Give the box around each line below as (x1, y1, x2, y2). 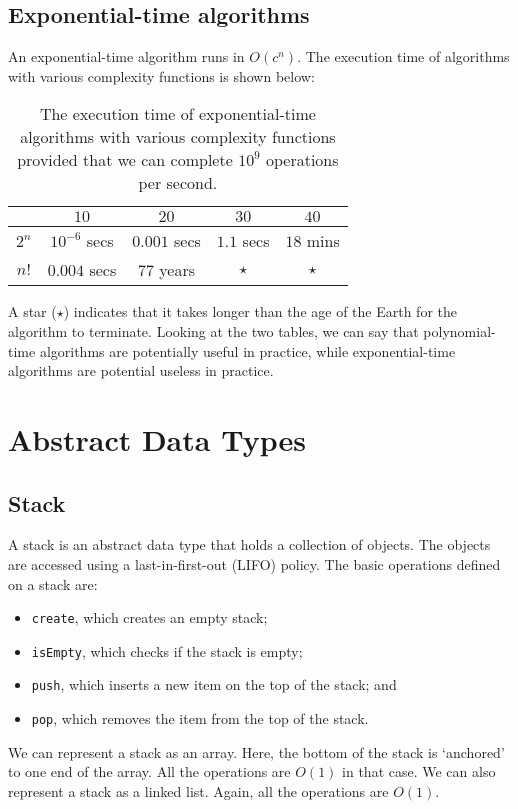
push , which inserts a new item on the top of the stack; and (31, 674, 397, 695)
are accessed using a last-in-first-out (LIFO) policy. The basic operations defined (8, 553, 501, 574)
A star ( (8, 301, 57, 322)
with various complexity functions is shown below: (8, 65, 315, 86)
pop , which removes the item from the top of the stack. (31, 708, 369, 729)
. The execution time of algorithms (297, 46, 510, 67)
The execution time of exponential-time (39, 102, 316, 126)
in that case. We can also (342, 761, 496, 782)
